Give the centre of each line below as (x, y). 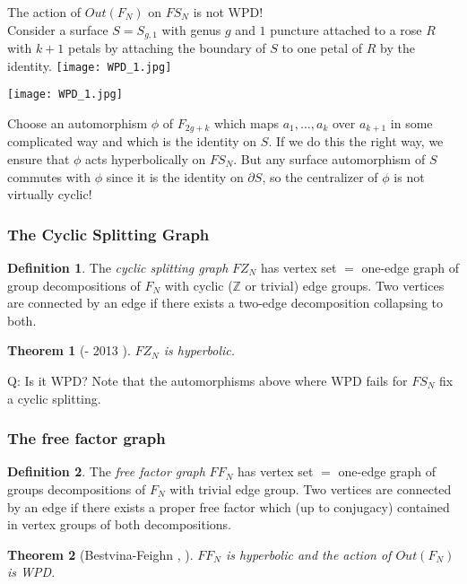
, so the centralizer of (320, 176)
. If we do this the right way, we (356, 141)
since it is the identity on (175, 176)
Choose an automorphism (78, 122)
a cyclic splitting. (54, 398)
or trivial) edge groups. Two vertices (345, 285)
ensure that (39, 159)
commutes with (49, 176)
